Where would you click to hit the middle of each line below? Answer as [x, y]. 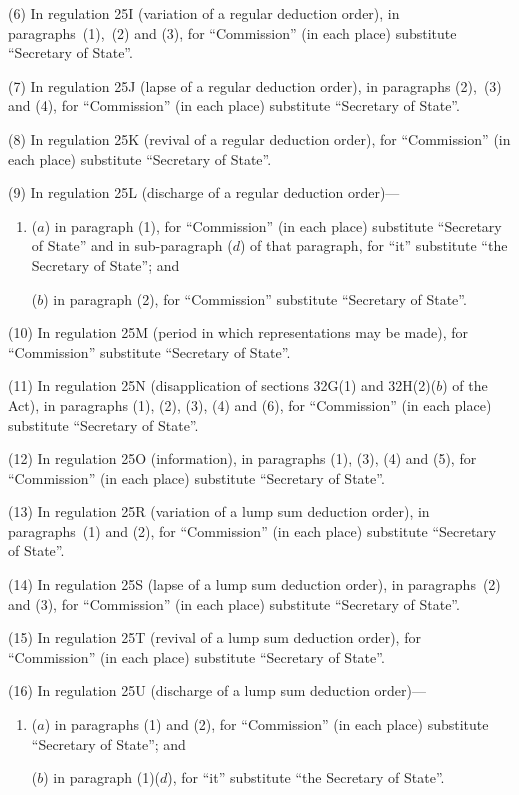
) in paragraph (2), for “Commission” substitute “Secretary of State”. [255, 298]
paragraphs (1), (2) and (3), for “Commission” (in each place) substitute [232, 32]
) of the [465, 385]
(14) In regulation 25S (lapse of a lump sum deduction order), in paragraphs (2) [254, 584]
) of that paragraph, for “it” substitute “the [373, 245]
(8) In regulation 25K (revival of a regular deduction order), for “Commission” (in [259, 138]
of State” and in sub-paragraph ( [132, 245]
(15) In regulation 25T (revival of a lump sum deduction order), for [214, 637]
